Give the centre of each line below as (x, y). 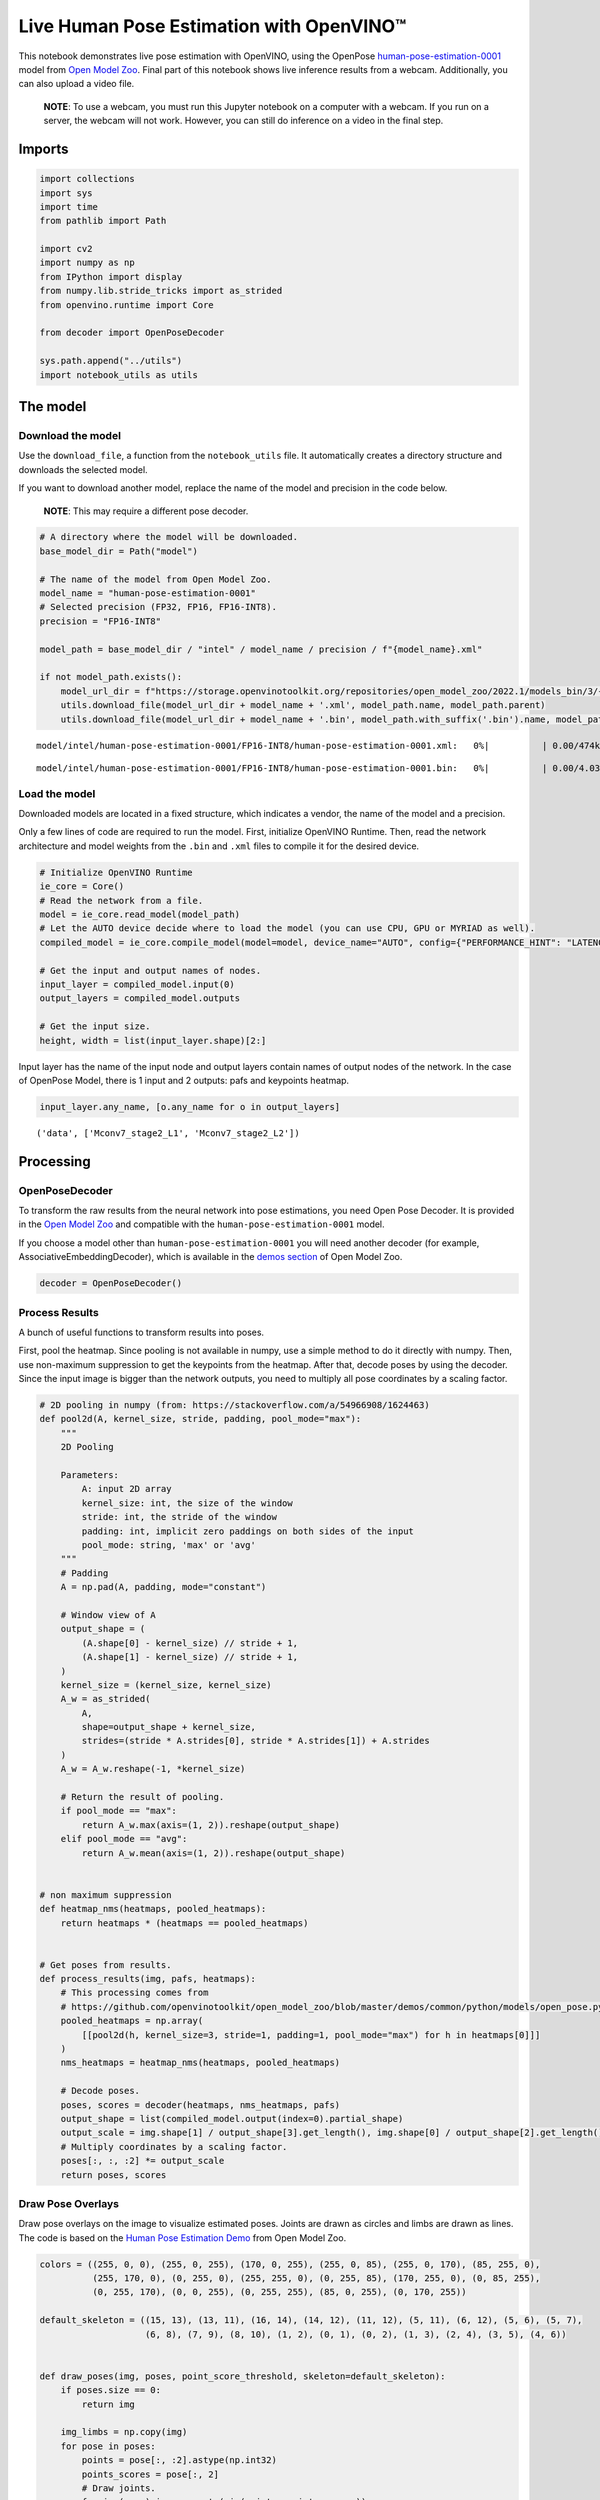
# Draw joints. (119, 2488)
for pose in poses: (108, 2446)
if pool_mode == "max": (118, 1811)
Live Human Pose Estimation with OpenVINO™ (212, 26)
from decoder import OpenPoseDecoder (132, 333)
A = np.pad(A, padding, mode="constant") (163, 1587)
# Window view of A (108, 1614)
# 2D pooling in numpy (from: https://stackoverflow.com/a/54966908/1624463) (234, 1405)
